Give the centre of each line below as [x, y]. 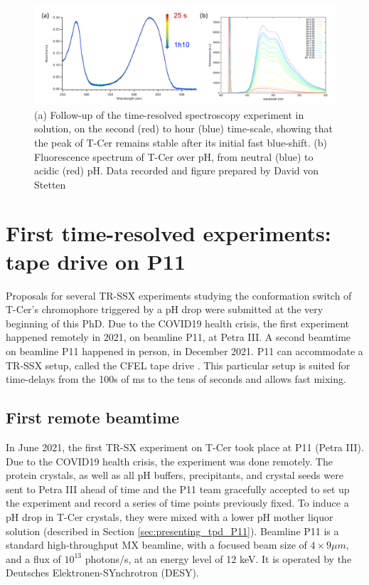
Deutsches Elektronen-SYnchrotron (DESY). [102, 573]
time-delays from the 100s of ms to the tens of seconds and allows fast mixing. [176, 379]
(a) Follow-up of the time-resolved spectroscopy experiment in [169, 114]
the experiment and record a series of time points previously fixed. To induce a [177, 503]
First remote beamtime [93, 417]
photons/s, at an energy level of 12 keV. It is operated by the [218, 558]
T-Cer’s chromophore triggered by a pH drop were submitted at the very [165, 309]
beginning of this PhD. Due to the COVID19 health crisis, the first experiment [178, 323]
